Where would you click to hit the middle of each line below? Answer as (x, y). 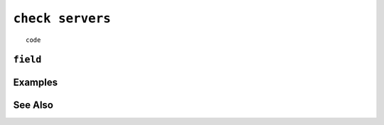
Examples (36, 83)
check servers (62, 18)
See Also (33, 105)
